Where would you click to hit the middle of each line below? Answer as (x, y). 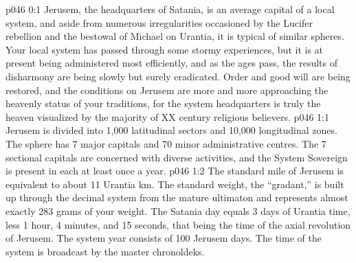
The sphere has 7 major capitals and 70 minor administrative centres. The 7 (166, 143)
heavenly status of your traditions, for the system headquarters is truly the (163, 103)
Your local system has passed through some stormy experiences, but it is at (165, 49)
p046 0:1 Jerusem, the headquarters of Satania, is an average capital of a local (170, 9)
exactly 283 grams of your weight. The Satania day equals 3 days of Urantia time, (178, 210)
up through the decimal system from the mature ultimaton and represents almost (177, 197)
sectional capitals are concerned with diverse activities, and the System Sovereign (177, 157)
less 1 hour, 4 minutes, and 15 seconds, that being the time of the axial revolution (178, 224)
